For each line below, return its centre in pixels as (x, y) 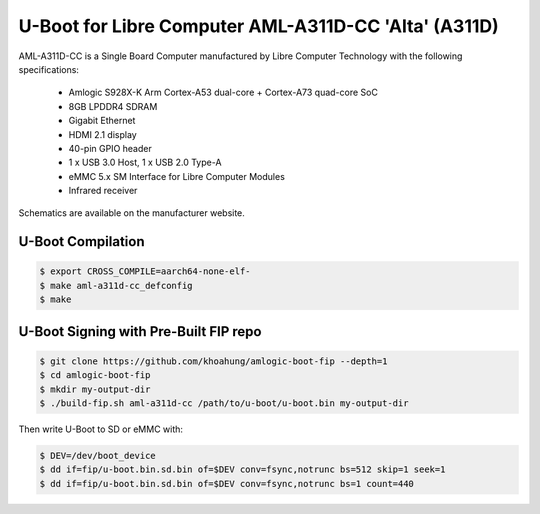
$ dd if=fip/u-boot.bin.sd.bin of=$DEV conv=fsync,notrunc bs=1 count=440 (227, 483)
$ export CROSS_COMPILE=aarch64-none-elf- (145, 271)
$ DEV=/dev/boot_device (98, 455)
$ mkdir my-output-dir (95, 389)
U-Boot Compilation (81, 241)
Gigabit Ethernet (102, 121)
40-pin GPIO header (110, 148)
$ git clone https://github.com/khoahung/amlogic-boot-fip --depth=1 (213, 361)
